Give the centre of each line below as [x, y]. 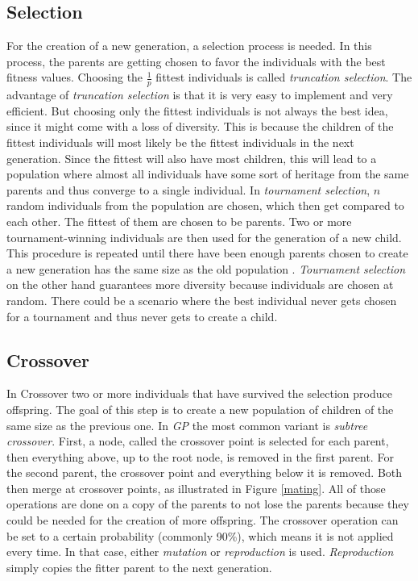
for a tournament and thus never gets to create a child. [142, 316]
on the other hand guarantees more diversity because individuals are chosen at [200, 284]
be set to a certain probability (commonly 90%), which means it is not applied [200, 535]
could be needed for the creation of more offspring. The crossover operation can [203, 520]
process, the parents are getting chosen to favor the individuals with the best [196, 61]
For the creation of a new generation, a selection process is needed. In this [189, 46]
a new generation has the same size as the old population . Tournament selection [206, 268]
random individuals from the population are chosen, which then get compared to [205, 205]
